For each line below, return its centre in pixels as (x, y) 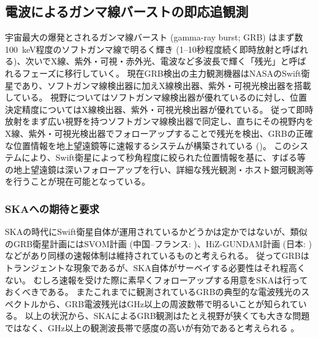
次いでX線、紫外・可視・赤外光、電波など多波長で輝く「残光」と (157, 61)
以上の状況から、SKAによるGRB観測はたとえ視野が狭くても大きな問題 (167, 316)
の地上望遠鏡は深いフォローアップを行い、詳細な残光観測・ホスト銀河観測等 (159, 169)
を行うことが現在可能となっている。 (78, 181)
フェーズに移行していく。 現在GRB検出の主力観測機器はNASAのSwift (161, 73)
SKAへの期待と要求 (52, 208)
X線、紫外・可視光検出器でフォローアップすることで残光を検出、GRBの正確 (159, 133)
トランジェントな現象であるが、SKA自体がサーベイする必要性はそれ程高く (155, 267)
